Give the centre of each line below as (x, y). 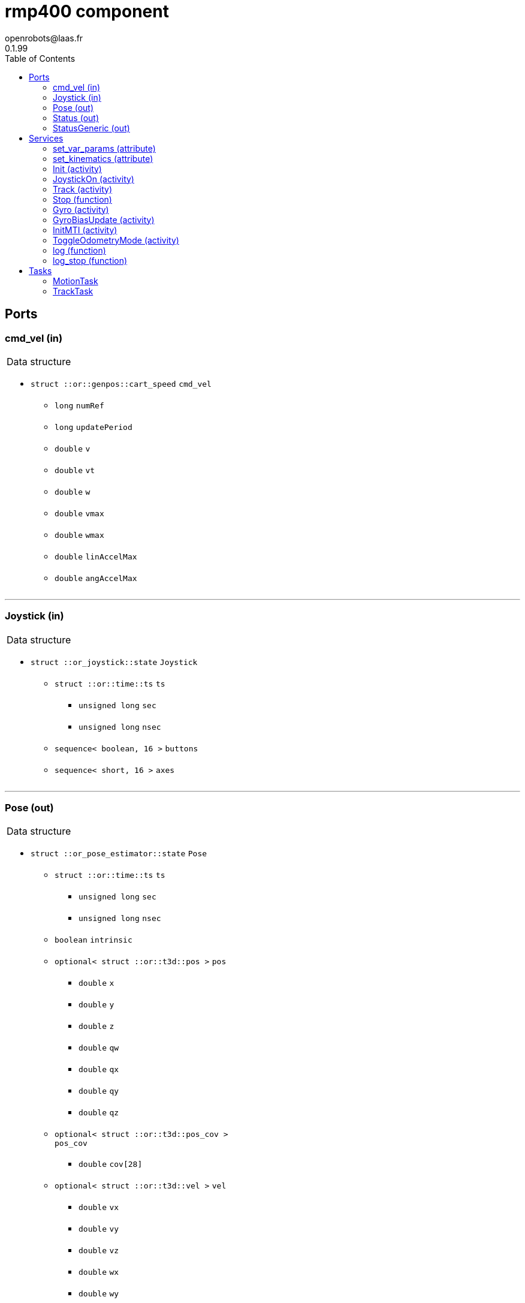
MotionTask (76, 281)
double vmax (79, 513)
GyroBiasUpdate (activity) (104, 219)
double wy (99, 1294)
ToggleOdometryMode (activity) (116, 240)
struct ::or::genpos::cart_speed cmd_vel (121, 384)
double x (96, 983)
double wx (99, 1272)
